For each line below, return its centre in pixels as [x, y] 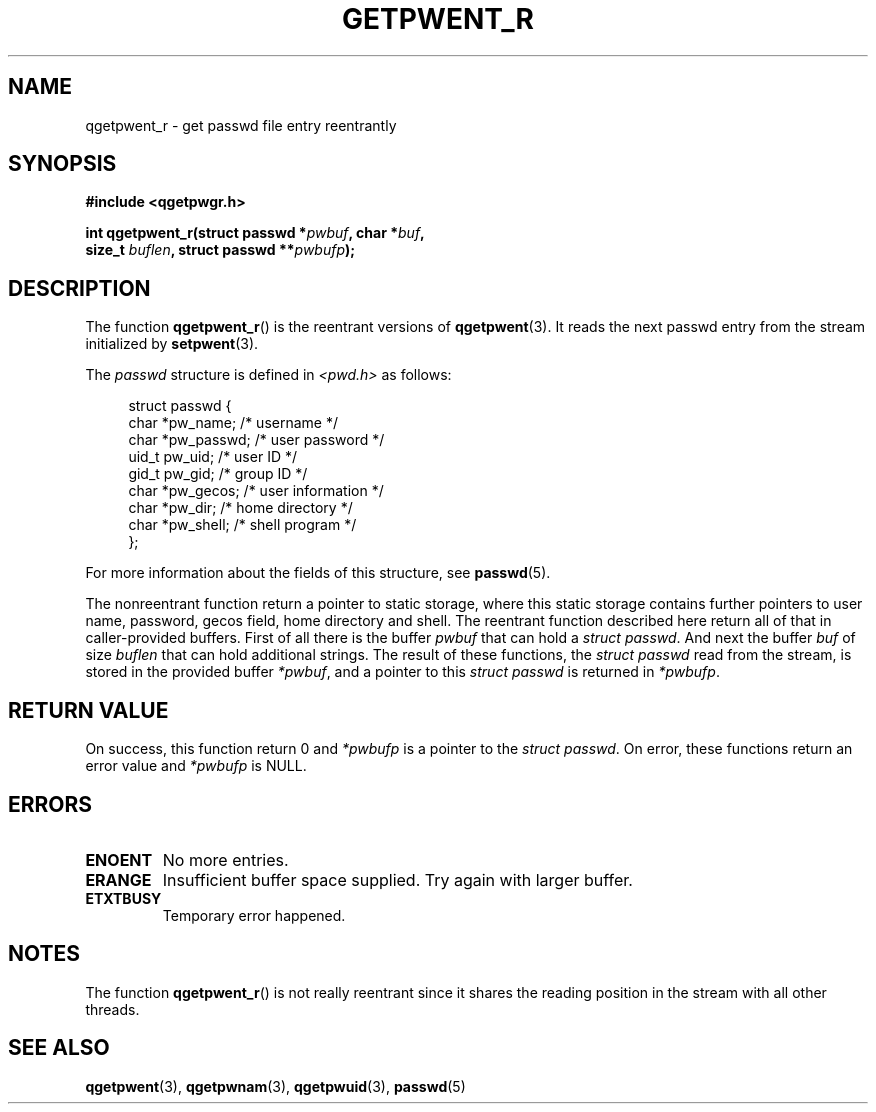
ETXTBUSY [123, 898]
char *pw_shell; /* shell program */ [242, 525]
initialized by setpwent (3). [172, 344]
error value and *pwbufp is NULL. [196, 766]
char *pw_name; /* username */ [233, 423]
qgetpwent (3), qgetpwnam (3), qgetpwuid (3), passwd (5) [275, 1086]
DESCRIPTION [79, 288]
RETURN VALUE [88, 710]
